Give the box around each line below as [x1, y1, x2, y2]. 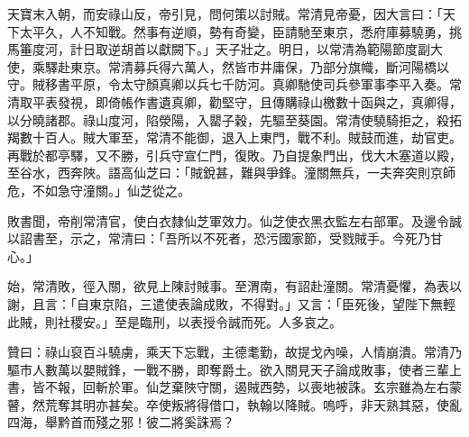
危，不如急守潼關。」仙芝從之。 [7, 180, 190, 199]
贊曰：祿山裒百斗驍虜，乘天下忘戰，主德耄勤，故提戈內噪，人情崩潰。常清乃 [7, 342, 462, 361]
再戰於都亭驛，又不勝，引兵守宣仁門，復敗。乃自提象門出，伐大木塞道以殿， [7, 145, 462, 164]
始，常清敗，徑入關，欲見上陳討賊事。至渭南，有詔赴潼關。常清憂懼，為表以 [7, 277, 462, 296]
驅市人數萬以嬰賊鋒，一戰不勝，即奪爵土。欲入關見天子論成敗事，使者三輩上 [7, 360, 462, 378]
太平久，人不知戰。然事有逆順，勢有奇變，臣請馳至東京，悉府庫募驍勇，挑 [19, 22, 462, 41]
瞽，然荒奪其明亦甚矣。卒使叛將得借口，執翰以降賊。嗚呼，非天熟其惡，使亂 [7, 395, 462, 414]
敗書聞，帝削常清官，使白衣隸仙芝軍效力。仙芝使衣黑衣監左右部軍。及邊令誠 [7, 211, 462, 230]
